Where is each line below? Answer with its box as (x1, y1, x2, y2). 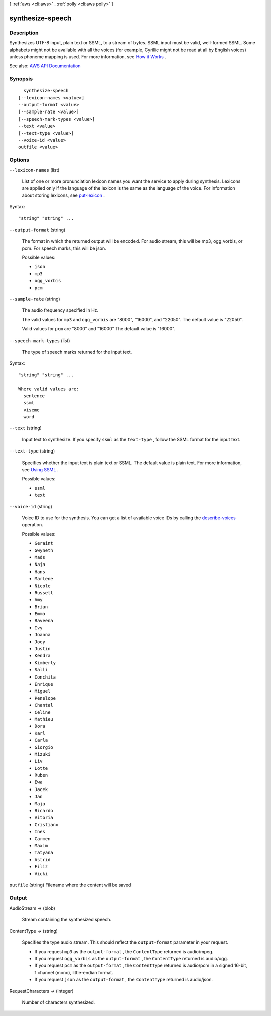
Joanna (34, 632, 51, 638)
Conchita (34, 674, 56, 680)
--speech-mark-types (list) (9, 337, 70, 344)
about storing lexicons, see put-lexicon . (22, 192, 105, 198)
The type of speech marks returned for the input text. (22, 349, 132, 355)
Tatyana (34, 850, 54, 856)
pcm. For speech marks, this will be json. (22, 245, 106, 251)
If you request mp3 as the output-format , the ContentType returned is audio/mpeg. (34, 948, 214, 954)
